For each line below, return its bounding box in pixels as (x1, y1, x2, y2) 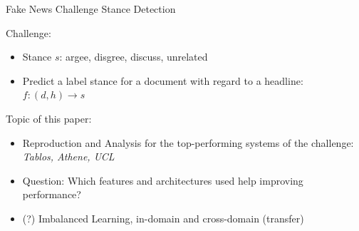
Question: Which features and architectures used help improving (22, 173, 303, 188)
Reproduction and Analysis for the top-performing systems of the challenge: (22, 135, 354, 150)
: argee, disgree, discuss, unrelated (59, 49, 208, 64)
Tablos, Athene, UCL (22, 149, 115, 164)
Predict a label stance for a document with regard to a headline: (22, 73, 303, 88)
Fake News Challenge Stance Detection (6, 1, 176, 16)
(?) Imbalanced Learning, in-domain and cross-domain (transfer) (22, 210, 304, 225)
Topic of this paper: (6, 111, 92, 125)
